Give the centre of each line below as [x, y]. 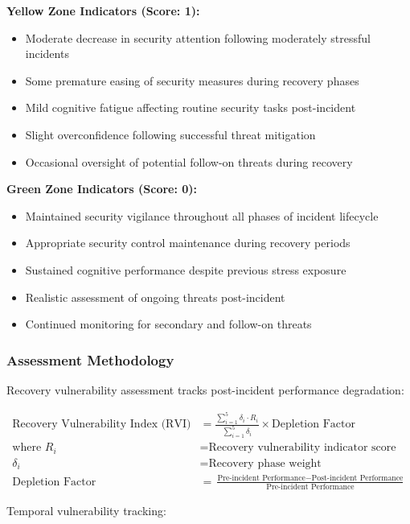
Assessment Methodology [90, 359]
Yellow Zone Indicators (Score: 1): [103, 10]
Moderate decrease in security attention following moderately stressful [198, 37]
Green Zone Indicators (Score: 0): [102, 189]
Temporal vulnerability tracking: [86, 511]
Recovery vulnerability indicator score [302, 448]
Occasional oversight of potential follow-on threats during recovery [189, 161]
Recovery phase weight [265, 463]
